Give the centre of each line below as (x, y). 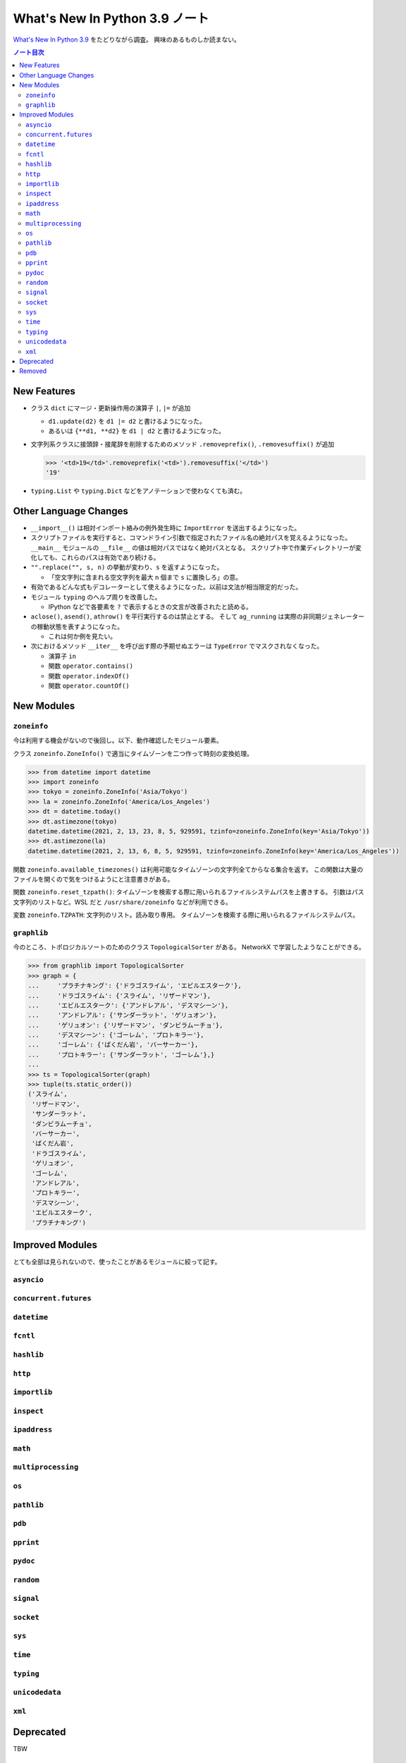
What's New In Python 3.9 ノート (111, 18)
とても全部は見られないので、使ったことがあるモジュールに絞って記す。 (117, 1262)
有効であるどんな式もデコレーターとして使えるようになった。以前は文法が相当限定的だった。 (166, 587)
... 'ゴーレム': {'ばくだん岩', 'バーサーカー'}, (113, 1045)
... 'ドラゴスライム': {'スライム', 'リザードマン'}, (119, 995)
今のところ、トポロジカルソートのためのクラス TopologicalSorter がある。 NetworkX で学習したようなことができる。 (189, 947)
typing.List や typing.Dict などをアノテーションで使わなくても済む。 (139, 491)
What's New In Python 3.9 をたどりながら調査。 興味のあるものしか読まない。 (127, 39)
